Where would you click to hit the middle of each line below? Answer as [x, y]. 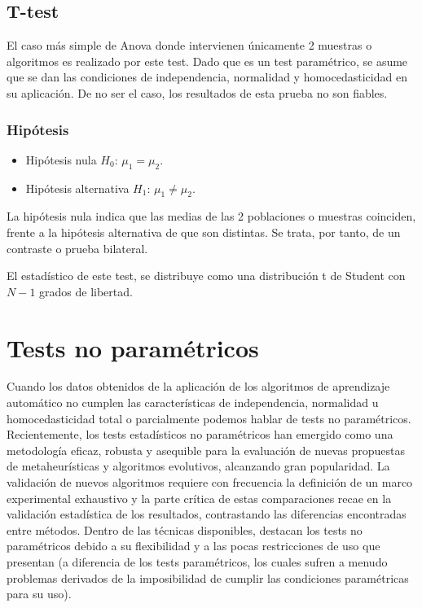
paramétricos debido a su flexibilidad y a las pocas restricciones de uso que [193, 546]
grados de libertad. [86, 291]
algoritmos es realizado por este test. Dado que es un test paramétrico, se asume [207, 61]
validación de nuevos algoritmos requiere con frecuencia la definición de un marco [210, 482]
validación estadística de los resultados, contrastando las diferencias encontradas [207, 514]
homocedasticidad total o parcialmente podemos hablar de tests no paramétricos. [209, 418]
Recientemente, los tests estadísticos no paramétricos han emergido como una [200, 434]
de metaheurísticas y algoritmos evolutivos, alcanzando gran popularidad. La [198, 466]
